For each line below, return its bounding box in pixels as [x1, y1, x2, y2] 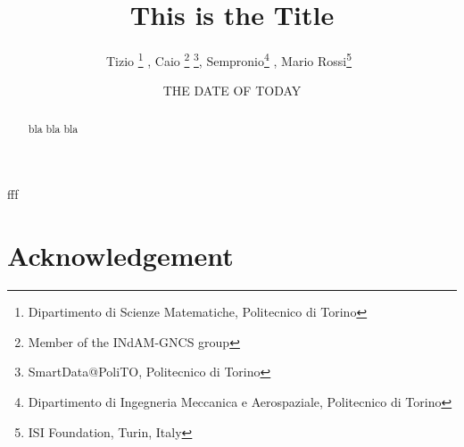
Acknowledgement [7, 237, 234, 274]
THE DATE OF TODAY [162, 81, 302, 100]
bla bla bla [28, 120, 79, 136]
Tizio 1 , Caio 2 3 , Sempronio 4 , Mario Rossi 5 [105, 49, 352, 70]
